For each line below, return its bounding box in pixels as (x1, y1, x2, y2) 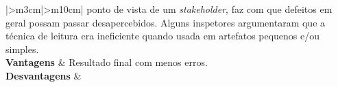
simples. (5, 41, 39, 56)
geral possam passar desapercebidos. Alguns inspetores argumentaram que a (5, 15, 326, 29)
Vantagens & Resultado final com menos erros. (5, 55, 208, 69)
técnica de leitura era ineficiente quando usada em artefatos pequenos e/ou (5, 29, 320, 43)
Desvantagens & (5, 68, 82, 82)
